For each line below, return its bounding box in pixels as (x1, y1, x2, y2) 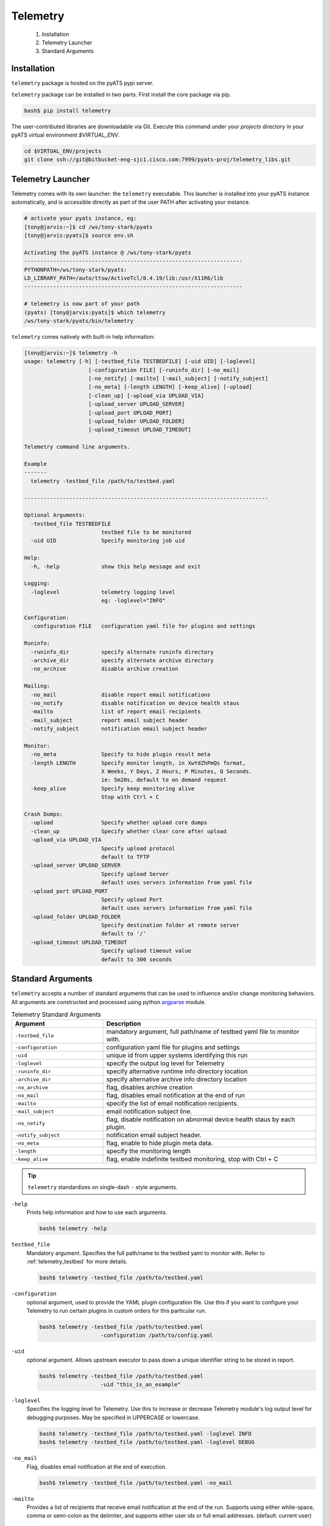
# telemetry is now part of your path (24, 300, 140, 308)
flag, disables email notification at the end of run (106, 1091, 245, 1100)
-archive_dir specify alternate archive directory (30, 657, 214, 664)
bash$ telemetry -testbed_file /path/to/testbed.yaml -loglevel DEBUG (39, 1439, 255, 1446)
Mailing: (24, 682, 51, 690)
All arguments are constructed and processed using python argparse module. (11, 998, 207, 1005)
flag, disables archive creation (106, 1083, 193, 1092)
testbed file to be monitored (101, 529, 191, 536)
